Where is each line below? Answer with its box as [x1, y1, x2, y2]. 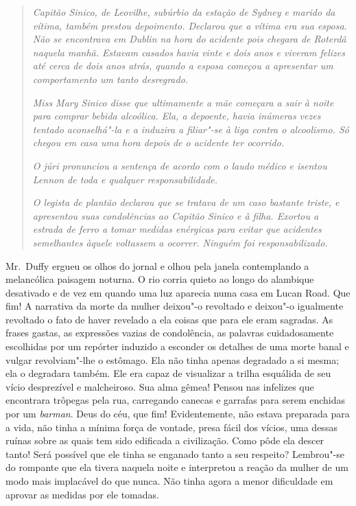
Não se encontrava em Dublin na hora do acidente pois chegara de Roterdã [32, 32, 346, 46]
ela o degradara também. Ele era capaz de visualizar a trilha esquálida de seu [5, 366, 331, 380]
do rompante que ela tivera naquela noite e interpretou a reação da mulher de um [5, 460, 348, 474]
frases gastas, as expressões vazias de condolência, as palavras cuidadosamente [5, 325, 334, 340]
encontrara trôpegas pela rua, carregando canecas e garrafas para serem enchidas [5, 393, 346, 407]
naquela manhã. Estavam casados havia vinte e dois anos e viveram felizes [32, 45, 345, 59]
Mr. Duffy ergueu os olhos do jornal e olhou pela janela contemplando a [5, 258, 309, 273]
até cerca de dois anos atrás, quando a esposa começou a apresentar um [32, 58, 333, 73]
